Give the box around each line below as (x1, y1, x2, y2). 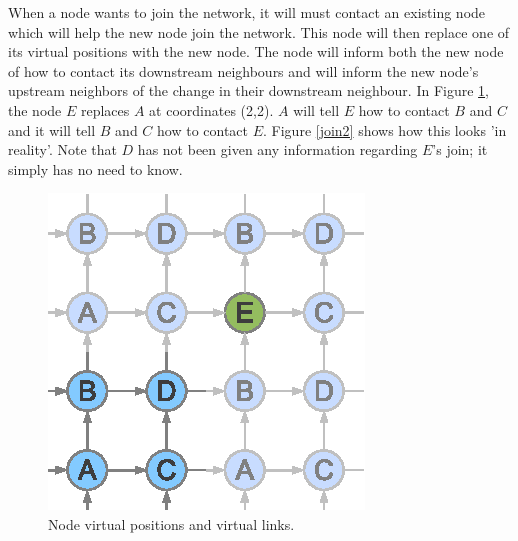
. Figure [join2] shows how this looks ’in (263, 119, 507, 140)
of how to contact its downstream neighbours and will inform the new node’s (8, 60, 479, 81)
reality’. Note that (8, 139, 117, 160)
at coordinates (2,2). (149, 99, 274, 120)
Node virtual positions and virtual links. (48, 513, 295, 534)
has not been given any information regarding (137, 139, 418, 160)
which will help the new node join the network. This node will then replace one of (8, 21, 510, 42)
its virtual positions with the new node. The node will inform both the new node (8, 41, 504, 62)
